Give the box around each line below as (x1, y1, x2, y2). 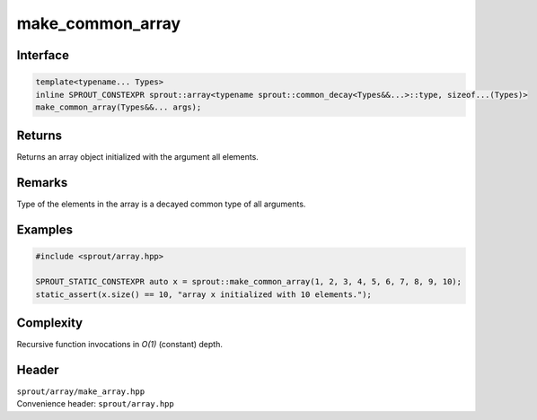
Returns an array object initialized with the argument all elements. (16, 152, 260, 162)
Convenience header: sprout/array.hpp (16, 398, 174, 409)
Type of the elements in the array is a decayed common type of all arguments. (16, 198, 306, 210)
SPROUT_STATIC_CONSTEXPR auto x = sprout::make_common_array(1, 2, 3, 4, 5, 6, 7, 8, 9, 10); (35, 276, 462, 287)
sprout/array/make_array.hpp (16, 386, 145, 397)
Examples (16, 223, 74, 238)
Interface (16, 48, 69, 63)
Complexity (16, 315, 84, 330)
